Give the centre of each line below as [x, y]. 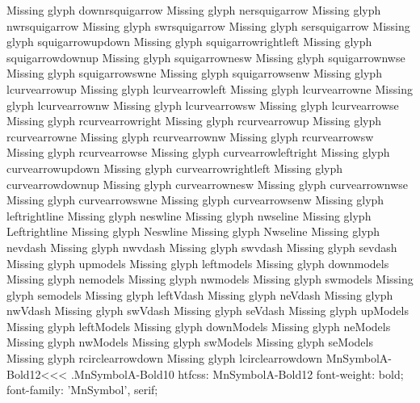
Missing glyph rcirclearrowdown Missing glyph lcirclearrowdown [165, 358]
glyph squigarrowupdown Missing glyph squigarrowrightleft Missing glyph [189, 42]
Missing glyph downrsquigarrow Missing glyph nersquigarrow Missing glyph [194, 10]
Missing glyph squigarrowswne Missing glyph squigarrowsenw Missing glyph [194, 73]
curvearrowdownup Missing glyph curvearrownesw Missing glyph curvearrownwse [208, 184]
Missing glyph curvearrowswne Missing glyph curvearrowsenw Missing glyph [195, 200]
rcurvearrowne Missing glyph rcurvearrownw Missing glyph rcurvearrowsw [190, 136]
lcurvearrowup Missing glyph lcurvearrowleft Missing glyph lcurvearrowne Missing [210, 88]
